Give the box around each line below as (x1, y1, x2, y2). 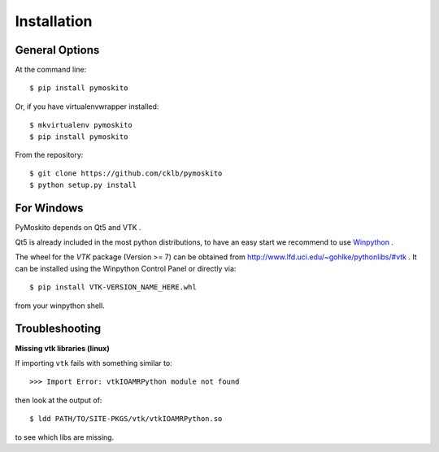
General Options (15, 43, 100, 57)
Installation (15, 12, 93, 30)
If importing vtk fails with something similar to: (15, 358, 172, 367)
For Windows (15, 201, 85, 215)
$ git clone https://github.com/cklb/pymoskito (29, 169, 223, 178)
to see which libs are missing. (15, 432, 115, 442)
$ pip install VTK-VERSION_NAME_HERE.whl (29, 283, 197, 292)
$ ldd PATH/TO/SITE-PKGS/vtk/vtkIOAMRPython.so (29, 415, 223, 424)
